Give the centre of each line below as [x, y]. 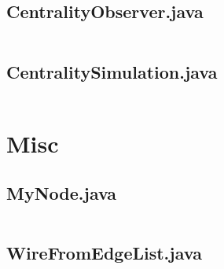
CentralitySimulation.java [112, 71]
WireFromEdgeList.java [104, 253]
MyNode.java [62, 193]
